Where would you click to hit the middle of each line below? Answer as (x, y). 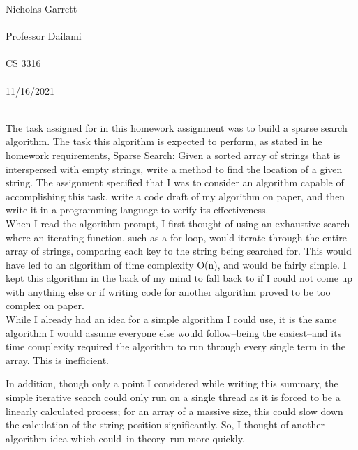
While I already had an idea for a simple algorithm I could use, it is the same (171, 319)
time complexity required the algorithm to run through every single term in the (176, 346)
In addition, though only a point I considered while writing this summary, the (172, 383)
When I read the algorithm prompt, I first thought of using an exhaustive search (178, 223)
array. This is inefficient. (58, 360)
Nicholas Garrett (42, 8)
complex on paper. (45, 305)
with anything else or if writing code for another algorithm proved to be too (168, 291)
